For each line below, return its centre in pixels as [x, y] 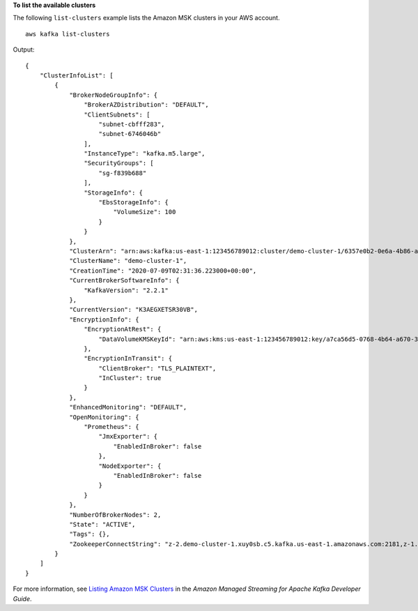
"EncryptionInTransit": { [128, 359]
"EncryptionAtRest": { [123, 329]
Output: [24, 50]
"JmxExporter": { [128, 437]
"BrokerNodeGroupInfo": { [114, 95]
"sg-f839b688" [123, 173]
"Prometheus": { [111, 427]
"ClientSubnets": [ [117, 114]
